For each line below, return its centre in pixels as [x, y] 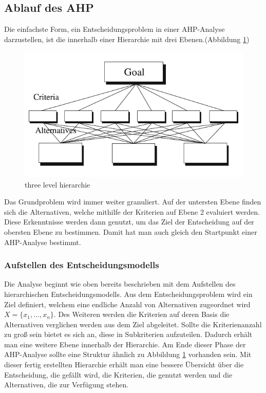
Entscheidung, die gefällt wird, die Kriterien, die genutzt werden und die [118, 374]
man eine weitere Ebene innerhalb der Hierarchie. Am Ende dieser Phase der [125, 344]
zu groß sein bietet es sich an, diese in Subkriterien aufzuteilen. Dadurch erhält [128, 334]
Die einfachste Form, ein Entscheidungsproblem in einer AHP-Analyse [115, 29]
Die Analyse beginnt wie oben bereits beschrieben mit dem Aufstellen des [120, 284]
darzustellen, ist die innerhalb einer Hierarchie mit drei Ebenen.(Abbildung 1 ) [127, 39]
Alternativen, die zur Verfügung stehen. [66, 385]
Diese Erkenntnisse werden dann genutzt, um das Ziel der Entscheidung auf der [129, 222]
